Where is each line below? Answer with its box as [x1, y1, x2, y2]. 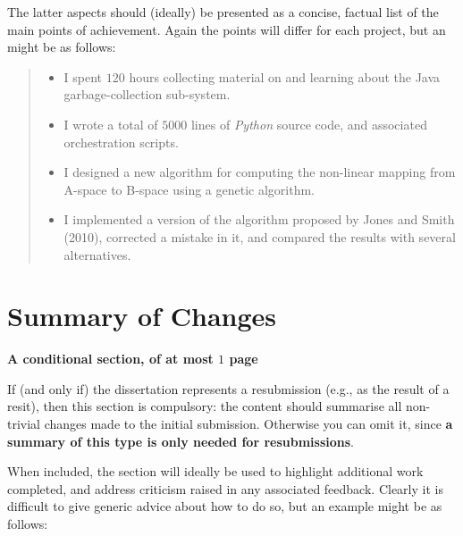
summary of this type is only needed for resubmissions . [7, 431, 354, 450]
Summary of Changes [7, 297, 277, 334]
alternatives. [63, 245, 131, 264]
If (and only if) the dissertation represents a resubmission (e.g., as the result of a [7, 379, 450, 398]
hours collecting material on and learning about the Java [129, 67, 441, 86]
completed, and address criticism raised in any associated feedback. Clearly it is [7, 479, 443, 498]
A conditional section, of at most [7, 349, 214, 368]
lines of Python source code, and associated [190, 114, 427, 133]
